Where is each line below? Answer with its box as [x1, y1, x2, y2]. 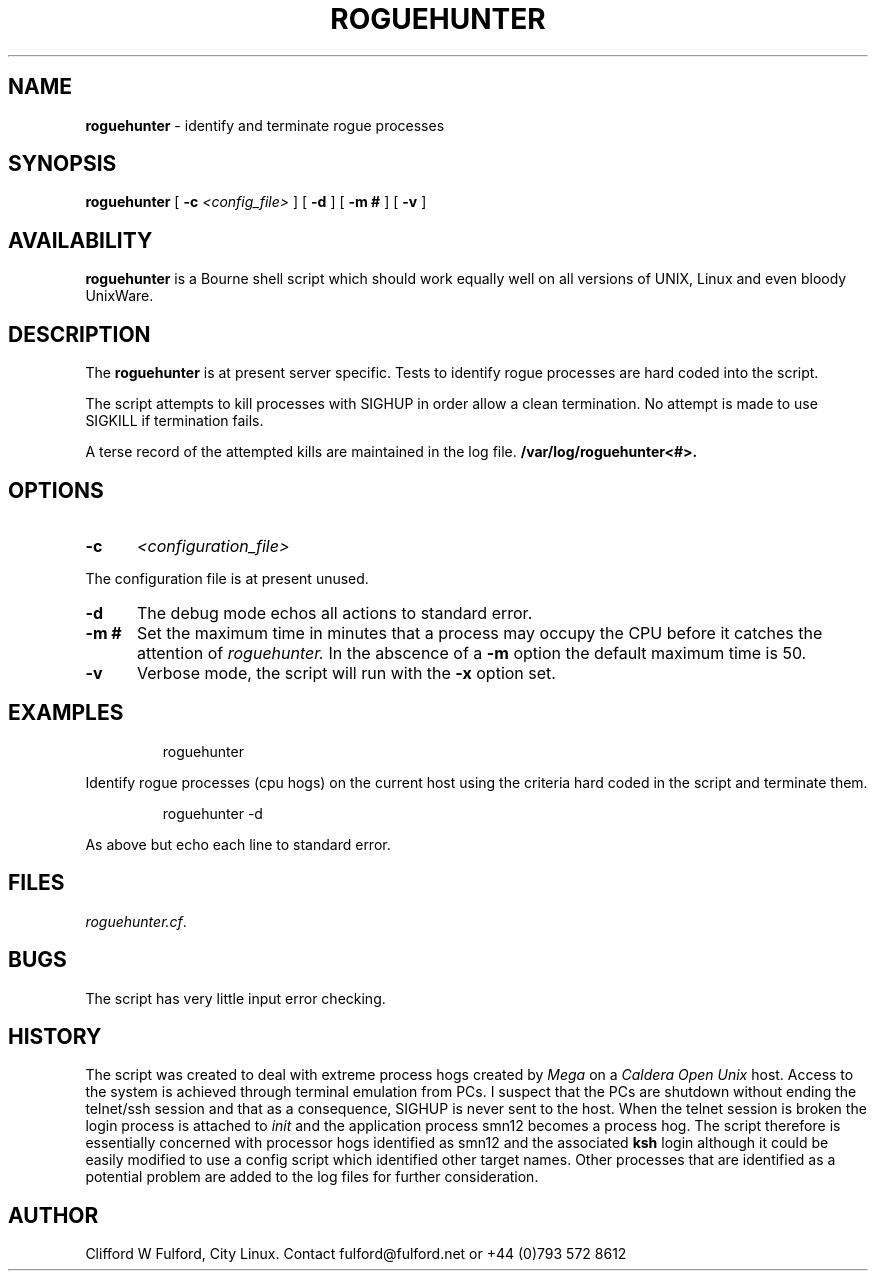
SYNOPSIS [8, 151, 117, 177]
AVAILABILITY [8, 227, 153, 253]
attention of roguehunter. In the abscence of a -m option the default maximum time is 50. [136, 642, 807, 663]
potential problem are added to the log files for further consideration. [85, 1168, 539, 1186]
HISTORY [8, 1023, 102, 1049]
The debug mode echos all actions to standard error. [136, 602, 533, 623]
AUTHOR [8, 1202, 99, 1228]
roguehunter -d [162, 804, 263, 822]
